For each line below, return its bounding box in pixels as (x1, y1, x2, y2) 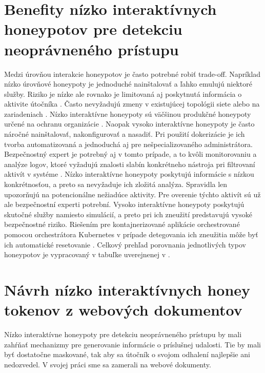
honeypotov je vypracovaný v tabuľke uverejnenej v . (4, 249, 170, 260)
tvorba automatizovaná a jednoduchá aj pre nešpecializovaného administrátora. (4, 138, 253, 149)
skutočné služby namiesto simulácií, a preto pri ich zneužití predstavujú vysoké (4, 209, 252, 219)
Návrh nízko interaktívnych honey (4, 279, 251, 300)
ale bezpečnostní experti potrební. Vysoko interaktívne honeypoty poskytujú (4, 199, 244, 210)
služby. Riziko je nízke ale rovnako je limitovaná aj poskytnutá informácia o (4, 88, 242, 99)
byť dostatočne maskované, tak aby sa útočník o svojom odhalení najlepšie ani (4, 349, 250, 360)
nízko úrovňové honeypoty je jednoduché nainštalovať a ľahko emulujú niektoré (4, 78, 252, 89)
